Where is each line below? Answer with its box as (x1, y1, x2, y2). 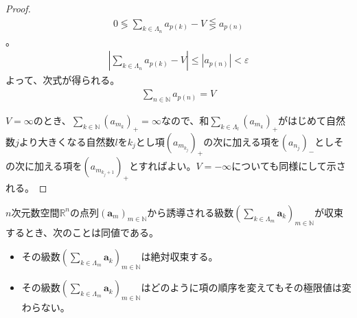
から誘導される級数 (147, 205, 234, 219)
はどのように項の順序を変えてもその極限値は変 (141, 280, 352, 295)
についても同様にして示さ (231, 159, 346, 173)
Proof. (5, 1, 31, 15)
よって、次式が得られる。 (5, 73, 120, 87)
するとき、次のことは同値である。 (5, 225, 159, 239)
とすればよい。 (128, 159, 196, 173)
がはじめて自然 (278, 113, 346, 127)
